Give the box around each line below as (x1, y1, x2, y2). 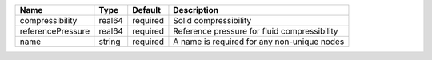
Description (173, 5, 219, 15)
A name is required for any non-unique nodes (173, 36, 345, 47)
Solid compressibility (173, 15, 252, 26)
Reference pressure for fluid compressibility (173, 26, 339, 36)
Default (132, 5, 162, 15)
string (98, 36, 121, 47)
